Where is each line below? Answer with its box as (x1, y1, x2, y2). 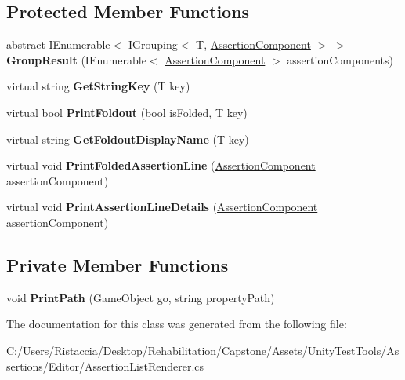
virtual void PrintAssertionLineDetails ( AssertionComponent (6, 199, 318, 215)
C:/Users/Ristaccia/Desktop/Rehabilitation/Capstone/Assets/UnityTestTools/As (6, 342, 400, 358)
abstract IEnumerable (6, 36, 110, 53)
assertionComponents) (287, 51, 393, 68)
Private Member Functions (6, 252, 229, 276)
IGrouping (128, 36, 178, 53)
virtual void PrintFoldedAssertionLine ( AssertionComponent (6, 157, 316, 174)
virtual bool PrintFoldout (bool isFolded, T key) (6, 104, 248, 120)
